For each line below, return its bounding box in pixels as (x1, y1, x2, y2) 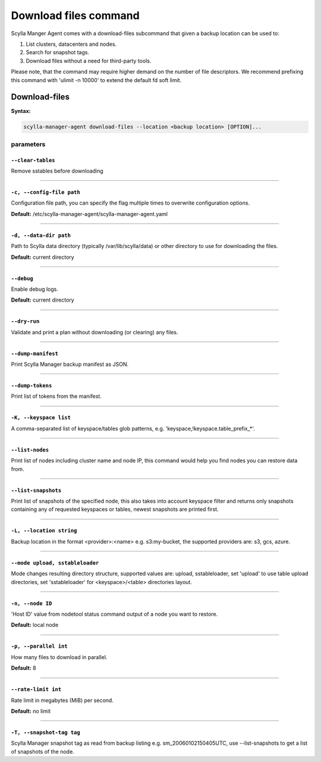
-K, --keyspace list (11, 414, 71, 421)
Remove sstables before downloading (11, 167, 103, 174)
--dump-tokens (11, 382, 52, 389)
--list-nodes (11, 446, 49, 453)
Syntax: (11, 108, 31, 115)
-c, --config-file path (11, 189, 80, 196)
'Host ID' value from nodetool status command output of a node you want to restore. (11, 610, 218, 617)
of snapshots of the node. (11, 748, 74, 755)
